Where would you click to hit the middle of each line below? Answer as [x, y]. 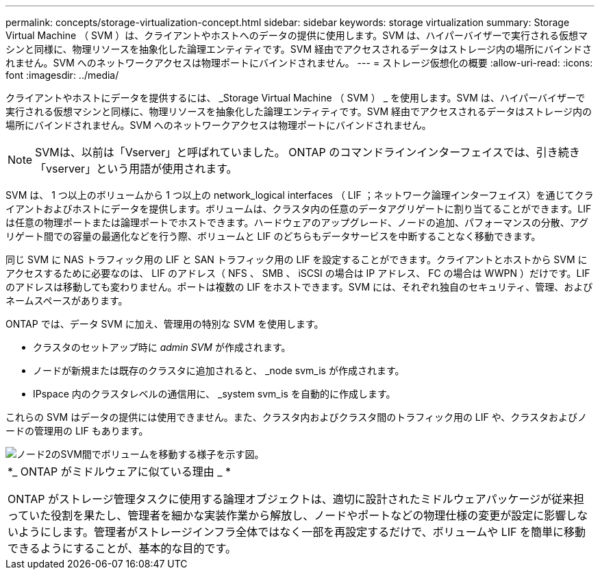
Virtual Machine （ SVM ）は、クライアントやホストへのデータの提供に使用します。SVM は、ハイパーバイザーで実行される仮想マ [297, 35]
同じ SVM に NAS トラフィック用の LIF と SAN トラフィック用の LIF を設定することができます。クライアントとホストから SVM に [297, 259]
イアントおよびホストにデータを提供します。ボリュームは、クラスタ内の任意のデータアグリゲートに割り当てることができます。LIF [299, 209]
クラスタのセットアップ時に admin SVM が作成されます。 [162, 347]
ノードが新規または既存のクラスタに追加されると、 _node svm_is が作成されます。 [219, 370]
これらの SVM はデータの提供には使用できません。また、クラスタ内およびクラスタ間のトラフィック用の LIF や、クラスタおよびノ [297, 417]
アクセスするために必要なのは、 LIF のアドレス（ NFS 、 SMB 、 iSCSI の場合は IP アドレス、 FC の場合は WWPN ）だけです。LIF [298, 273]
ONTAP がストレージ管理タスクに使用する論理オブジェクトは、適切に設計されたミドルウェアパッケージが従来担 [296, 499]
